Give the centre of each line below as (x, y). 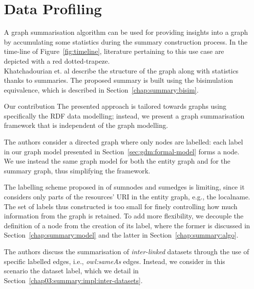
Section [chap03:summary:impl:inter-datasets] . (73, 280)
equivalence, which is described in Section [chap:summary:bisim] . (101, 89)
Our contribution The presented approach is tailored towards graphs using (115, 106)
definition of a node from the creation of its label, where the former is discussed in (127, 225)
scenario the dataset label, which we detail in (71, 271)
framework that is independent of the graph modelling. (86, 125)
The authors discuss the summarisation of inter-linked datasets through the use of (127, 251)
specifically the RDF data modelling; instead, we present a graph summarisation (124, 115)
